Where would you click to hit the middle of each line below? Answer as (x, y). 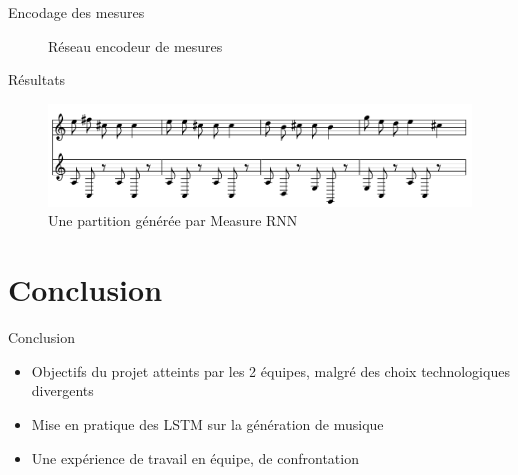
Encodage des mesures (76, 12)
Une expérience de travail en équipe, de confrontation (195, 457)
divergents (62, 390)
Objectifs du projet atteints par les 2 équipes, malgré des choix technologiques (270, 370)
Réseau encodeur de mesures (135, 45)
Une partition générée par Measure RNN (173, 220)
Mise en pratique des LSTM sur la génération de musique (207, 423)
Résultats (37, 79)
